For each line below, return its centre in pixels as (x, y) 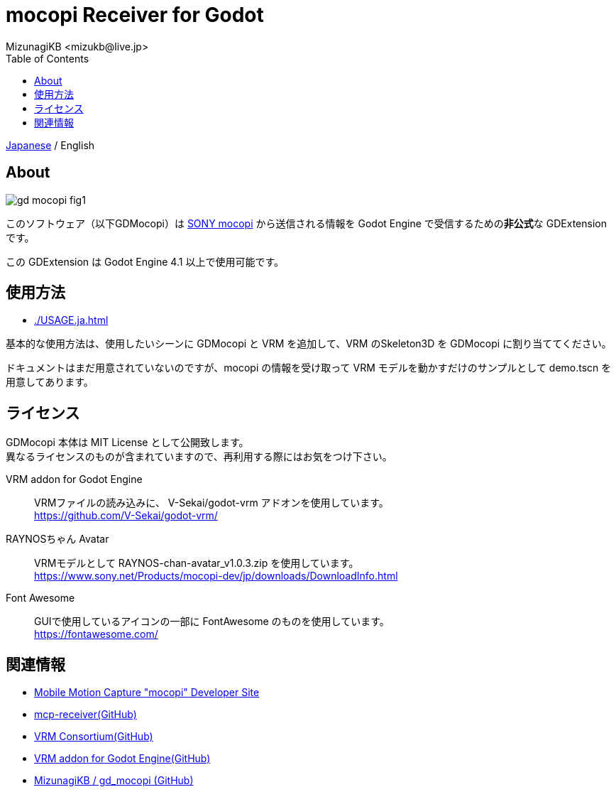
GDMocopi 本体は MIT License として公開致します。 (127, 443)
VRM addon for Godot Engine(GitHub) (122, 759)
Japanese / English (50, 145)
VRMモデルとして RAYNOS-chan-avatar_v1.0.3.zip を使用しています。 (197, 563)
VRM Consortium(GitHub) (94, 737)
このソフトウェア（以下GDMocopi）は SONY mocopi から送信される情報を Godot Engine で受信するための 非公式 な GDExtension (306, 223)
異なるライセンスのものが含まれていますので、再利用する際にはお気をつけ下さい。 (199, 457)
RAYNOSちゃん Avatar (57, 539)
